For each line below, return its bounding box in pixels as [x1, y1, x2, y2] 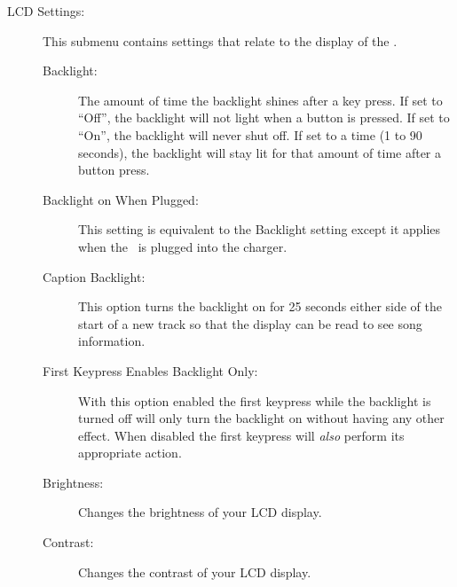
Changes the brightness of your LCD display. [78, 503, 322, 521]
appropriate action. [78, 443, 182, 462]
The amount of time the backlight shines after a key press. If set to [78, 90, 443, 109]
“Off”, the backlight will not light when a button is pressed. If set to [78, 108, 450, 127]
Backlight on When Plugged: [43, 190, 199, 208]
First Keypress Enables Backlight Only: [43, 361, 258, 380]
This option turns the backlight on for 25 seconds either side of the [78, 297, 443, 316]
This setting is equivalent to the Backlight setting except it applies [78, 220, 441, 239]
